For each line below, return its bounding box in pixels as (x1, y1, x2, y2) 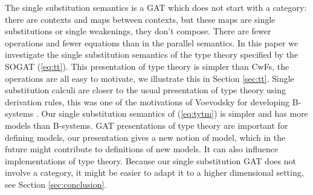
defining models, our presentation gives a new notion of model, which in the (5, 131, 286, 143)
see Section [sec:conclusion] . (5, 178, 107, 190)
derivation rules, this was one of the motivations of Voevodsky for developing (5, 95, 290, 108)
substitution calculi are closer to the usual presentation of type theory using (5, 84, 286, 96)
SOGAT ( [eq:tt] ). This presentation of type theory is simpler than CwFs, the (5, 60, 289, 72)
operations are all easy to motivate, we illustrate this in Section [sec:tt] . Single (5, 72, 294, 84)
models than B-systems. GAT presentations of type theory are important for (5, 119, 288, 131)
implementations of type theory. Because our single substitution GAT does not (5, 154, 296, 167)
